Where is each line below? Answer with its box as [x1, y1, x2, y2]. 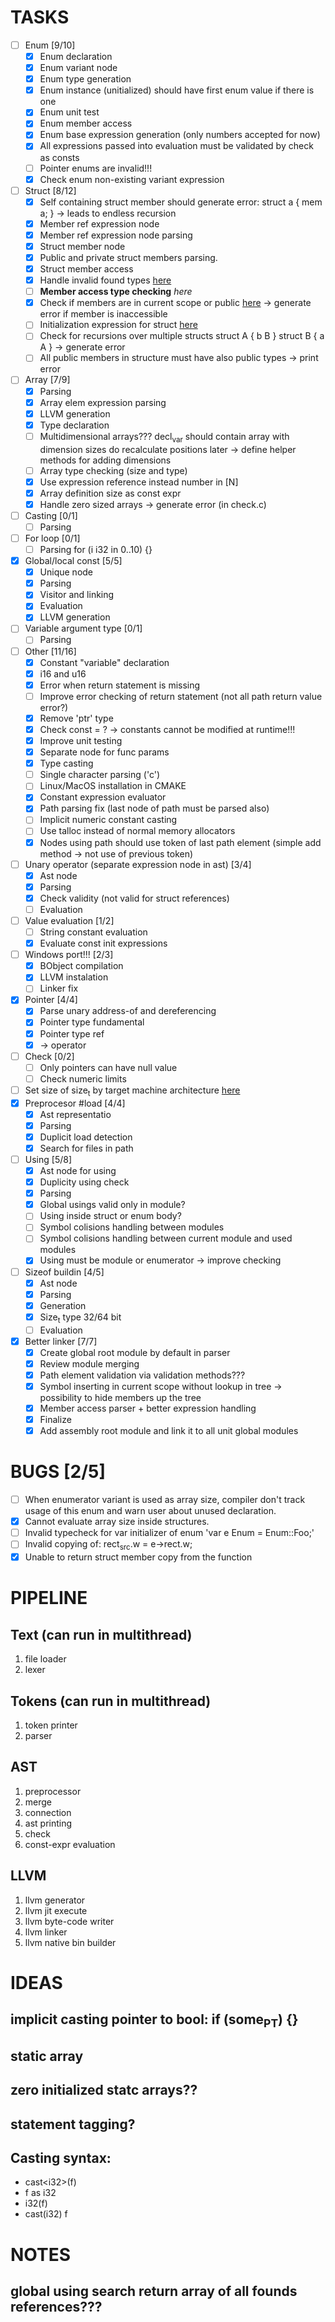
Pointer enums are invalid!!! [39, 162, 153, 174]
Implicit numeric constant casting [39, 814, 178, 826]
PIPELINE [10, 1587, 88, 1610]
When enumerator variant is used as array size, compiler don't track [24, 1494, 306, 1506]
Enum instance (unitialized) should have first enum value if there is [39, 84, 315, 96]
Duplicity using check [39, 1176, 130, 1188]
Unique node [39, 566, 94, 578]
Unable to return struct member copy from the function [24, 1551, 253, 1563]
